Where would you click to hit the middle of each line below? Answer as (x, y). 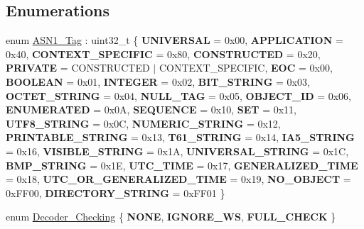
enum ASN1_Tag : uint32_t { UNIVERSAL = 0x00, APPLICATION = (175, 40)
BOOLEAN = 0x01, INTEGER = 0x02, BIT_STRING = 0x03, (158, 81)
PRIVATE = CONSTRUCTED (78, 68)
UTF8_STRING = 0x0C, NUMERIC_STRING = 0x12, (143, 123)
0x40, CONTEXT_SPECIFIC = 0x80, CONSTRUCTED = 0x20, (163, 54)
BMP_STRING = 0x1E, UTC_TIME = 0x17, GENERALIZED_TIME (182, 165)
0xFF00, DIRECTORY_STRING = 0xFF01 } (116, 192)
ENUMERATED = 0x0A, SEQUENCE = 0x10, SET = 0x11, (151, 110)
